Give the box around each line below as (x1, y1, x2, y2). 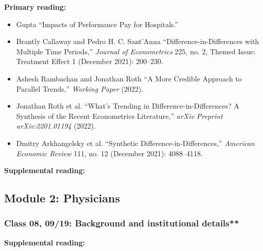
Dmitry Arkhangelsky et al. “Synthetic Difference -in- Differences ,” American (16, 137, 255, 148)
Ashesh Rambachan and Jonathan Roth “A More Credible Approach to (16, 73, 242, 83)
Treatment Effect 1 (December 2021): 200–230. (16, 56, 163, 67)
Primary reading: (4, 2, 66, 12)
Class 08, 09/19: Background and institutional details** (4, 217, 239, 229)
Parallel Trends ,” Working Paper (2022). (16, 83, 143, 94)
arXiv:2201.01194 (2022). (16, 120, 96, 131)
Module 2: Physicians (4, 190, 120, 206)
